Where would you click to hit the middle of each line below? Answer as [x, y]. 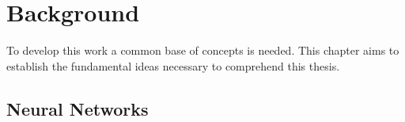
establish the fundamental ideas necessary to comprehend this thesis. [173, 65]
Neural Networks [78, 108]
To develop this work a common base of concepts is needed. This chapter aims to [203, 50]
